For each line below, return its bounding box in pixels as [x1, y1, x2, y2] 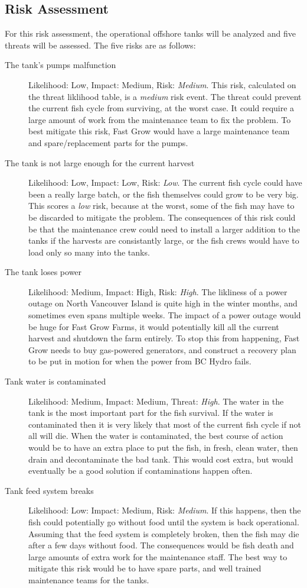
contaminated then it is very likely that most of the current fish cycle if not [28, 418, 301, 430]
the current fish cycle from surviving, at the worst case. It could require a [28, 102, 295, 114]
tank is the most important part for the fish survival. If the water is [28, 406, 273, 419]
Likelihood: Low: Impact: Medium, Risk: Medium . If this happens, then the [28, 504, 301, 516]
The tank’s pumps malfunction [5, 59, 116, 71]
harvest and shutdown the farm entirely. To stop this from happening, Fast [28, 332, 300, 344]
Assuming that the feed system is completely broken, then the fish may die [28, 527, 299, 539]
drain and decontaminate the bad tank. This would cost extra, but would [28, 453, 293, 465]
